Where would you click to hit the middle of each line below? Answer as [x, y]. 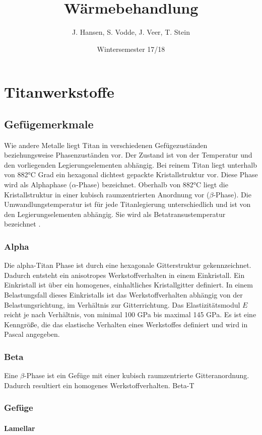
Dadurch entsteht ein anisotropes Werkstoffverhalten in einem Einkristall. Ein [124, 275]
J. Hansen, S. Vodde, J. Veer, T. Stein [131, 32]
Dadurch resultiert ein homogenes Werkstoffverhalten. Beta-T [99, 385]
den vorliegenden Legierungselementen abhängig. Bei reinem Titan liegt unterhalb [130, 164]
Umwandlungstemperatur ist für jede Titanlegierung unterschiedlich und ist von [127, 204]
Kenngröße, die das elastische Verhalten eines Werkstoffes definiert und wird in [126, 324]
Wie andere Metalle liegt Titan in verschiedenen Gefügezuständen [106, 145]
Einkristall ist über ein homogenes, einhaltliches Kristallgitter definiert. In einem [128, 285]
